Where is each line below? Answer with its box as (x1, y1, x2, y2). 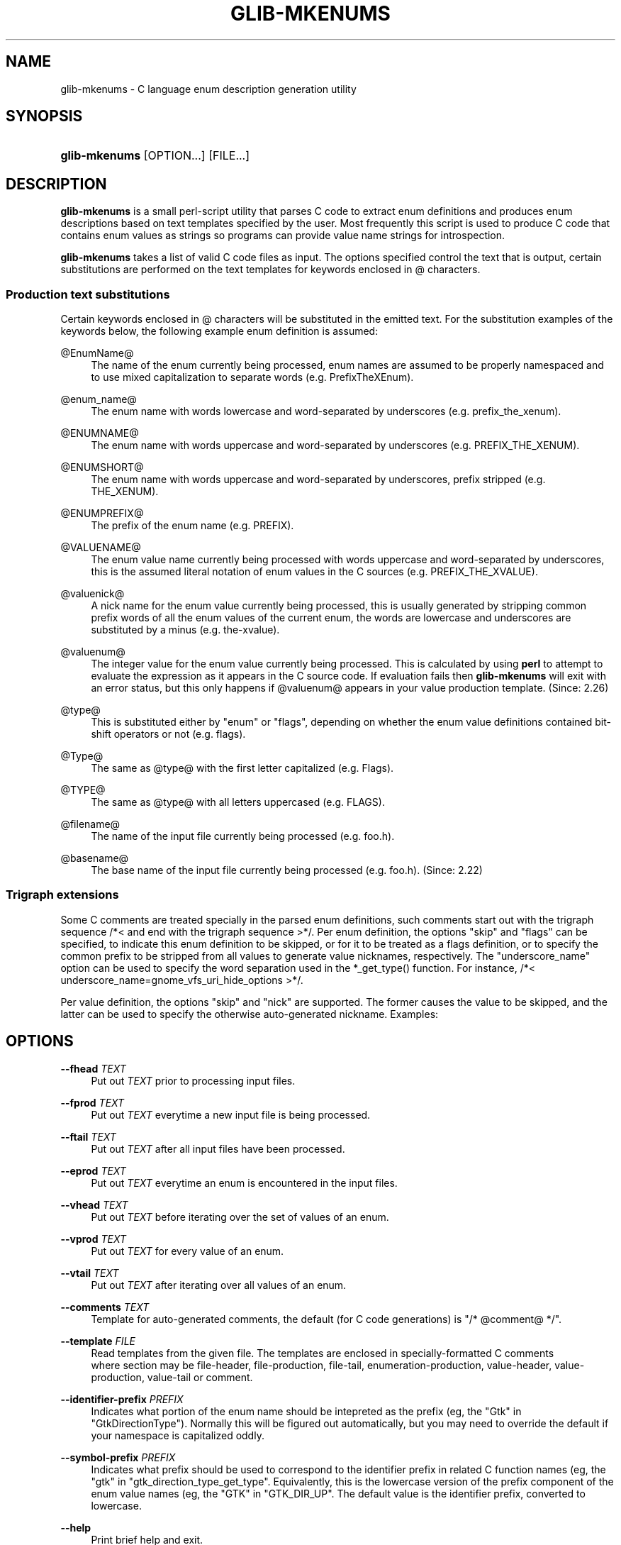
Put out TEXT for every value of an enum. (91, 1244, 284, 1257)
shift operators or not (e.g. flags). (91, 728, 246, 741)
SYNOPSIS (6, 107, 83, 126)
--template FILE (60, 1334, 135, 1347)
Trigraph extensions (6, 887, 119, 902)
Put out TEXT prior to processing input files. (91, 1074, 296, 1087)
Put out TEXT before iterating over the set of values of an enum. (91, 1210, 389, 1223)
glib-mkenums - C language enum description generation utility (60, 82, 357, 95)
